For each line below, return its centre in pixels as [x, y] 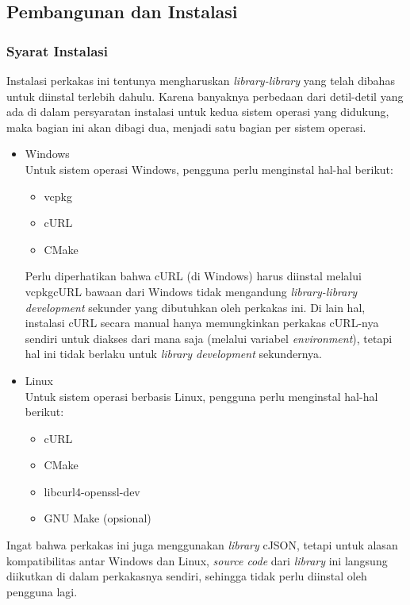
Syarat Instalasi [57, 50]
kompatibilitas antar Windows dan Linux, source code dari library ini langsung [197, 560]
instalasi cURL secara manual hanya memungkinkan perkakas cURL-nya [202, 323]
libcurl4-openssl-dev [92, 491]
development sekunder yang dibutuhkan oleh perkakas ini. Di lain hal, [195, 307]
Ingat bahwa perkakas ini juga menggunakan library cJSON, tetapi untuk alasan [202, 545]
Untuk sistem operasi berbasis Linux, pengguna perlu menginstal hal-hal [201, 396]
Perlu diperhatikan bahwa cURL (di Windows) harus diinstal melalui [193, 276]
